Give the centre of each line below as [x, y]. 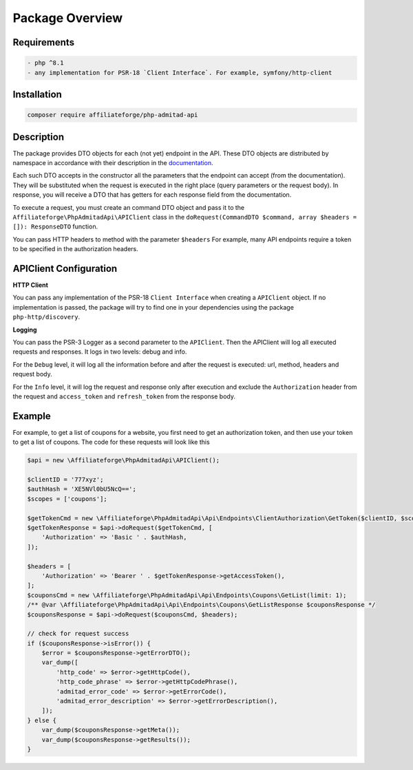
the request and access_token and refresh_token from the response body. [124, 396]
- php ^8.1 [45, 63]
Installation [37, 94]
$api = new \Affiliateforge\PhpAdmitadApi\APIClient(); [124, 460]
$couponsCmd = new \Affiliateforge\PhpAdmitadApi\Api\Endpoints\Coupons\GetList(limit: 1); [187, 595]
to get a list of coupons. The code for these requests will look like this [111, 442]
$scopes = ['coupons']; [67, 499]
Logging [25, 330]
